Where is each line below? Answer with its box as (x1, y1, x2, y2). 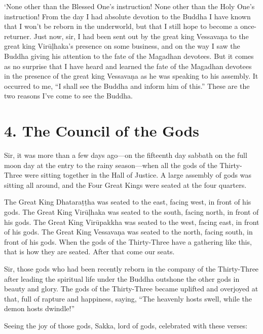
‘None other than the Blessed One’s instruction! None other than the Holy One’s (4, 1, 255, 11)
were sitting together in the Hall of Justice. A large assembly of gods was (24, 170, 252, 180)
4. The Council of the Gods (4, 120, 200, 141)
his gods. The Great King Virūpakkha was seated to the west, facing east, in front (4, 216, 259, 227)
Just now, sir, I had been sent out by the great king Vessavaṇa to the (33, 30, 249, 41)
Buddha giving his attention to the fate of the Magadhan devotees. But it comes (4, 50, 254, 61)
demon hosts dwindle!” (4, 303, 74, 314)
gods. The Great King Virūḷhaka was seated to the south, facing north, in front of (4, 207, 259, 217)
